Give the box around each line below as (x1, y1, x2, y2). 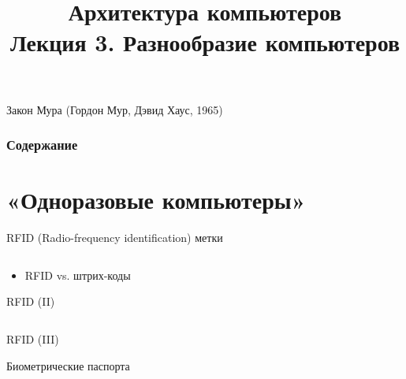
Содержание (6, 135, 78, 154)
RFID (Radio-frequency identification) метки (6, 229, 223, 246)
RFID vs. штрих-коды (24, 266, 131, 283)
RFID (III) (6, 330, 59, 347)
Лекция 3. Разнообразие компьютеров (9, 26, 400, 58)
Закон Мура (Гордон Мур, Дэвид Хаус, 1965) (6, 101, 223, 117)
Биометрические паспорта (6, 357, 130, 373)
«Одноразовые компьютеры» (6, 184, 306, 216)
